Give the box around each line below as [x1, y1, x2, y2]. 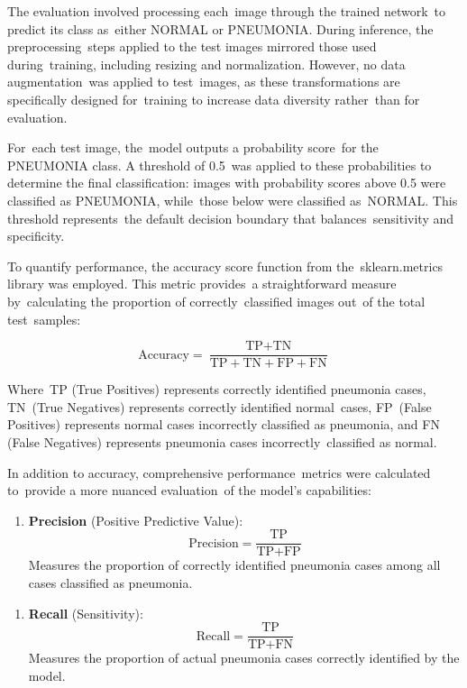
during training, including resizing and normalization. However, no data [7, 54, 406, 73]
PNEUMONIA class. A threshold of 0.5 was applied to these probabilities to [7, 155, 432, 174]
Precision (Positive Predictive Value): [28, 510, 243, 529]
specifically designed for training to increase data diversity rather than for [7, 89, 420, 108]
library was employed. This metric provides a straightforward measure [7, 274, 397, 293]
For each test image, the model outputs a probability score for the [7, 138, 379, 157]
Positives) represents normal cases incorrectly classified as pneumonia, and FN [7, 415, 440, 434]
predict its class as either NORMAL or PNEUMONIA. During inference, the [7, 19, 434, 38]
